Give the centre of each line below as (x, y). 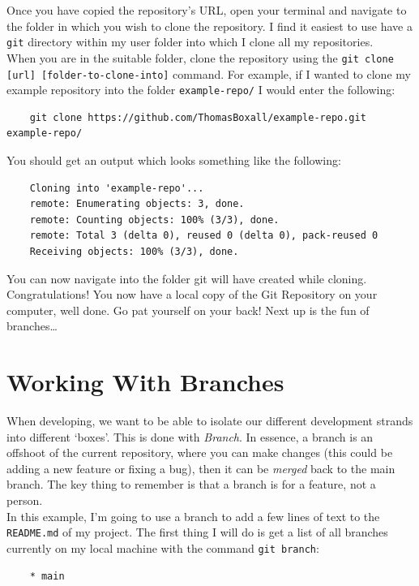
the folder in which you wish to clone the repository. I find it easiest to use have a (209, 26)
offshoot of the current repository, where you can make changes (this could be (200, 452)
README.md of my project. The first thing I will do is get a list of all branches (197, 532)
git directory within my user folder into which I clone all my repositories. (190, 42)
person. (25, 500)
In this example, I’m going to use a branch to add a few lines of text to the (193, 516)
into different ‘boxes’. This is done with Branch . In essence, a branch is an (190, 436)
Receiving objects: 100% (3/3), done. (134, 251)
